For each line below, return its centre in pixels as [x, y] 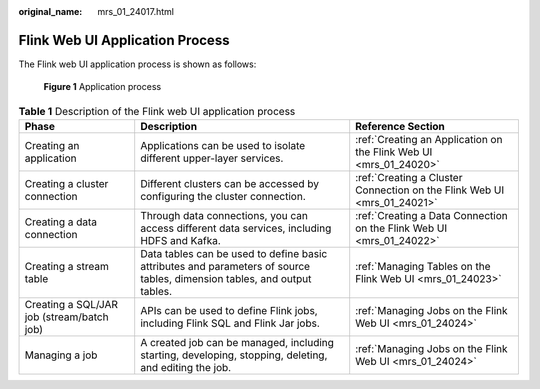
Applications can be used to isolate [223, 146]
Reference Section [400, 127]
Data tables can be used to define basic [234, 254]
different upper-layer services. [212, 158]
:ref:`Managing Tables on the [423, 267]
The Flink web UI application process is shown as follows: [137, 64]
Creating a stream [66, 267]
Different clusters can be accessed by [230, 184]
